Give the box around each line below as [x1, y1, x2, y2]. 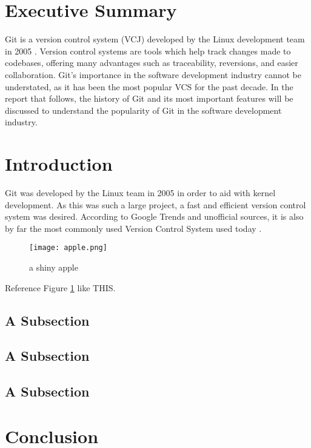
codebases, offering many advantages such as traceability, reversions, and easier [5, 56, 298, 69]
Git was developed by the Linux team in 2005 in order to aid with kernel [5, 186, 276, 199]
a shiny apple [29, 261, 78, 274]
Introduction [5, 151, 113, 176]
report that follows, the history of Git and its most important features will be [5, 92, 293, 105]
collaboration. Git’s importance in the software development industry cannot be [5, 68, 301, 81]
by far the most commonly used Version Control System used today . [5, 222, 262, 234]
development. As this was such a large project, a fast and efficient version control [5, 198, 306, 211]
